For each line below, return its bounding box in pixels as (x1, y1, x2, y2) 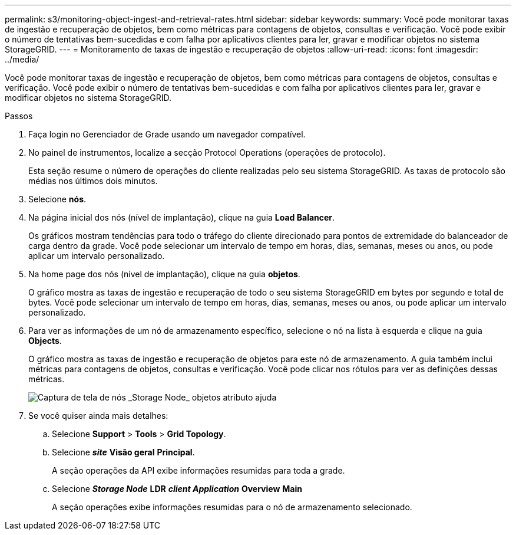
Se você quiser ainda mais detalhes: (28, 411, 168, 421)
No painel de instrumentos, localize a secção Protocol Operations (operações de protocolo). (28, 147, 386, 157)
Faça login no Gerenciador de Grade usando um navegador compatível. (28, 129, 306, 139)
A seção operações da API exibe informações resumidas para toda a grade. (52, 465, 345, 475)
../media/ (5, 54, 39, 64)
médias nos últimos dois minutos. (28, 176, 158, 186)
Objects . (28, 336, 62, 346)
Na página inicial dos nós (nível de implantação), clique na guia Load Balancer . (28, 212, 335, 222)
